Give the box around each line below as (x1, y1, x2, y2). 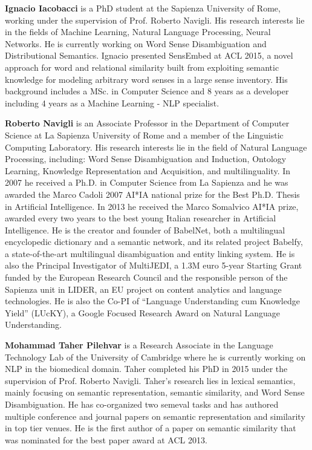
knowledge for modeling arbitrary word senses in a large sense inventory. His (5, 73, 288, 85)
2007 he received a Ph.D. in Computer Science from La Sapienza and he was (5, 176, 288, 189)
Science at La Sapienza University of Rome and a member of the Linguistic (5, 128, 284, 141)
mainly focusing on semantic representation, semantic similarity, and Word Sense (5, 386, 305, 399)
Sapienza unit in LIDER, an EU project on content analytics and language (5, 282, 282, 295)
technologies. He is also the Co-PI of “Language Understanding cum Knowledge (5, 295, 300, 307)
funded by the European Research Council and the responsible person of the (5, 271, 288, 284)
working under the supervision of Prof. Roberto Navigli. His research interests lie (5, 13, 305, 26)
